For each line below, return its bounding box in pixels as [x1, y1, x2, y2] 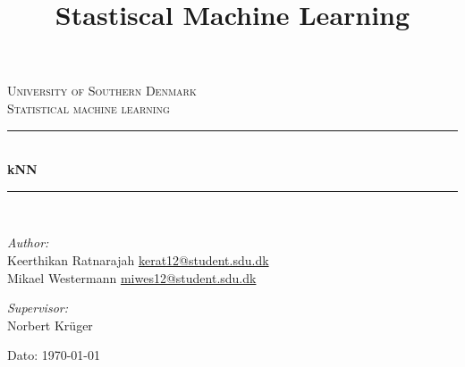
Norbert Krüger [7, 315, 93, 334]
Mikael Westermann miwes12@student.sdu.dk [7, 268, 257, 287]
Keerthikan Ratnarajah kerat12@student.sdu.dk [7, 250, 269, 269]
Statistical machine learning [7, 98, 170, 117]
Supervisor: [7, 298, 68, 317]
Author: [7, 233, 49, 252]
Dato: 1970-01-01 [7, 346, 101, 364]
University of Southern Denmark [7, 81, 197, 100]
